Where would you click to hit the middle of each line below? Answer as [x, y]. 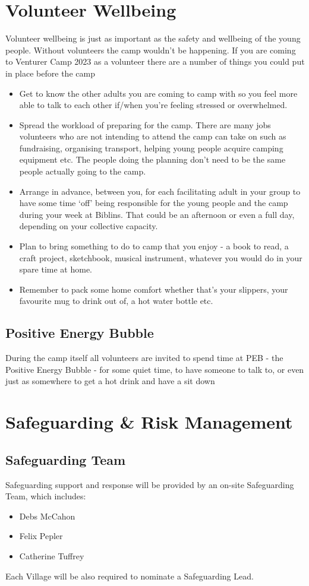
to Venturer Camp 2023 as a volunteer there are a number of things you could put [155, 61]
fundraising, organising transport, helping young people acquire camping [151, 148]
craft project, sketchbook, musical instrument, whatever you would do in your [161, 257]
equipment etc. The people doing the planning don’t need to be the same [152, 159]
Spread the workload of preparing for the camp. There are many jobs [145, 124]
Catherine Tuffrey [52, 555]
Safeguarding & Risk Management [149, 422]
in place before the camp [50, 73]
